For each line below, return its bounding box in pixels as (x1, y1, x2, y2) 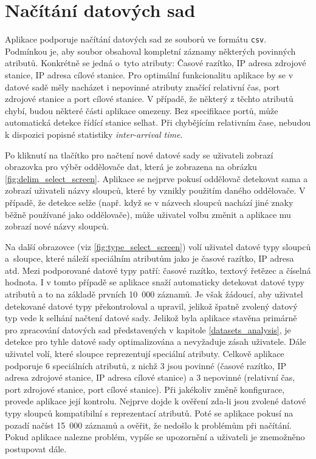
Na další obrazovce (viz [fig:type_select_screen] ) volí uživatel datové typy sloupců (5, 240, 311, 253)
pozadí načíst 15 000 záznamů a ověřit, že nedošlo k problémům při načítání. (5, 418, 292, 431)
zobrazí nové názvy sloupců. (5, 220, 109, 233)
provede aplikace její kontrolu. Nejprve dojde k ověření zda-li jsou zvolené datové (5, 395, 306, 407)
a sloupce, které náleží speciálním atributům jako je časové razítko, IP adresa (5, 252, 294, 265)
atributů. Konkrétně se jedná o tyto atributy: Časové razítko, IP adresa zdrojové (5, 56, 306, 69)
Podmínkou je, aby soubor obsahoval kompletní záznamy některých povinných (5, 44, 296, 57)
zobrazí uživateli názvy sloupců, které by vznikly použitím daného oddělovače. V (5, 184, 306, 197)
